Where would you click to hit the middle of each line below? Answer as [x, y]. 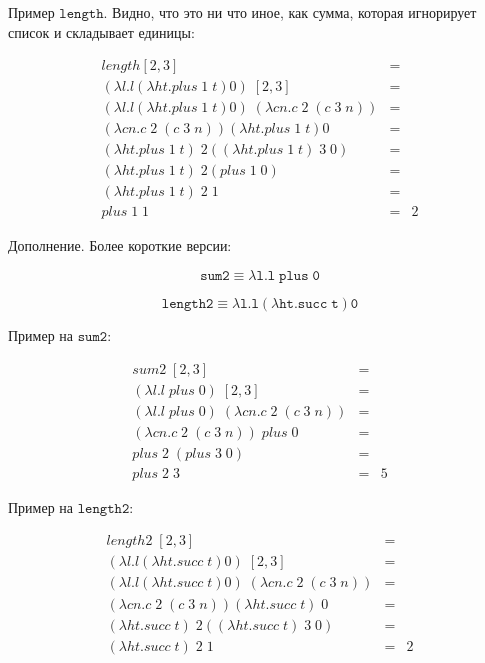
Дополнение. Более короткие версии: [120, 245]
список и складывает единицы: [101, 31]
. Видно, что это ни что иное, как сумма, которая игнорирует [290, 12]
